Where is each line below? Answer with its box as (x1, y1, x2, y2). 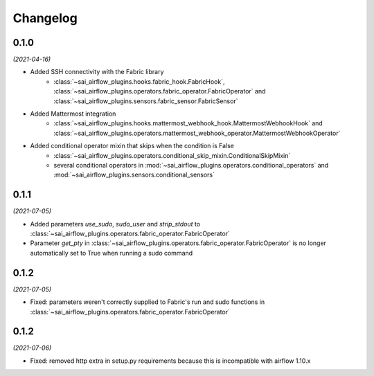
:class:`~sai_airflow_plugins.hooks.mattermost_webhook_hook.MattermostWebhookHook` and (53, 119, 323, 127)
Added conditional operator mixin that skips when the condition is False (30, 142, 235, 150)
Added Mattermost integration (30, 109, 116, 118)
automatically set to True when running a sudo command (30, 249, 193, 257)
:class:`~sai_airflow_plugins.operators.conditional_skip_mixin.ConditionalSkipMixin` (53, 151, 291, 159)
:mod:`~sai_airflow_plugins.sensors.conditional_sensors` (53, 170, 215, 179)
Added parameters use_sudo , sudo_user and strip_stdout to (30, 220, 201, 228)
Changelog (12, 10, 78, 26)
